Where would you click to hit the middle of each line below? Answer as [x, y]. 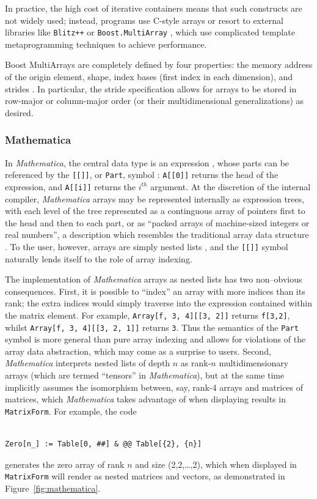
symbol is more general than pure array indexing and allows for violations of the [155, 339]
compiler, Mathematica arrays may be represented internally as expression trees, [155, 198]
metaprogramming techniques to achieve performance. [106, 44]
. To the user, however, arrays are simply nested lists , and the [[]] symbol [147, 246]
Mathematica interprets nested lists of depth [88, 363]
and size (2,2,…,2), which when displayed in [216, 464]
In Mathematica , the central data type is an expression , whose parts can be [147, 162]
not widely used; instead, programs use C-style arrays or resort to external [144, 20]
